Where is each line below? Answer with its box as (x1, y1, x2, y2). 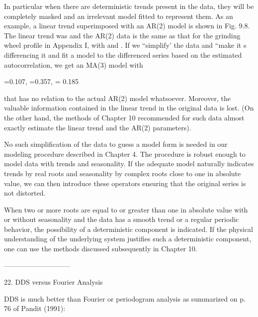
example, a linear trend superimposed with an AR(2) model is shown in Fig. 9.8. (4, 20, 250, 31)
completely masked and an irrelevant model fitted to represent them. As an (4, 10, 233, 21)
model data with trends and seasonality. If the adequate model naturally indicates (4, 158, 254, 169)
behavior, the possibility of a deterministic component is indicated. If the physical (4, 223, 253, 234)
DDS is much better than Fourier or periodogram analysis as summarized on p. (4, 293, 246, 304)
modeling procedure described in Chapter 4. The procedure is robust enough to (4, 148, 246, 159)
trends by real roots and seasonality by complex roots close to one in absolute (4, 168, 241, 178)
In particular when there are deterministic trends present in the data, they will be (4, 1, 254, 11)
